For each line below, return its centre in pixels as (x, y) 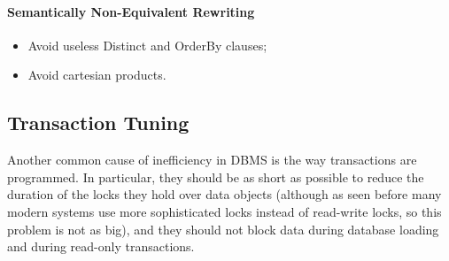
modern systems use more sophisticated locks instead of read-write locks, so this (224, 211)
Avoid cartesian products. (97, 75)
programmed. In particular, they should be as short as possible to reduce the (216, 177)
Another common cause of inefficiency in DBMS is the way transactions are (212, 160)
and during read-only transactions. (101, 246)
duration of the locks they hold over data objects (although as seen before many (224, 194)
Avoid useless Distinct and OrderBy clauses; (147, 45)
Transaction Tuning (98, 123)
